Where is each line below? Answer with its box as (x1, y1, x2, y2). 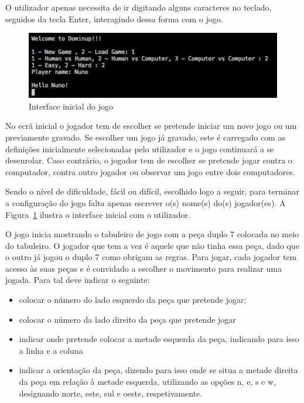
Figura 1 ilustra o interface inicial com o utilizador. (5, 208, 190, 220)
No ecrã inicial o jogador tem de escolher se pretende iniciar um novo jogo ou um (5, 119, 297, 132)
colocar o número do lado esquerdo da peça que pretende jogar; (19, 293, 247, 306)
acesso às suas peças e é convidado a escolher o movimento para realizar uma (5, 262, 282, 274)
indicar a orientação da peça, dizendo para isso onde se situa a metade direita (19, 364, 298, 376)
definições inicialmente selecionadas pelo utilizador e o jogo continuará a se (5, 142, 274, 155)
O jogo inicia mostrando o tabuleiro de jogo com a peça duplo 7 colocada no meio (5, 228, 299, 240)
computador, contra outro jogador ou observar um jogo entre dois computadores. (5, 165, 295, 177)
